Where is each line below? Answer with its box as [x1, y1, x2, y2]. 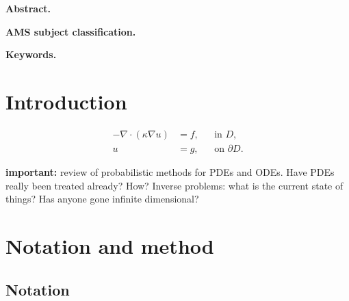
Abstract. [5, 1, 51, 15]
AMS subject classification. [5, 24, 136, 38]
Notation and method [5, 231, 214, 259]
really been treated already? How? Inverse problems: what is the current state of [5, 178, 344, 192]
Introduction [5, 87, 127, 115]
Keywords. [5, 47, 57, 62]
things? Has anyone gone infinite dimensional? [5, 192, 199, 206]
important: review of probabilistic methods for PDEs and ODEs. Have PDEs [5, 164, 335, 179]
